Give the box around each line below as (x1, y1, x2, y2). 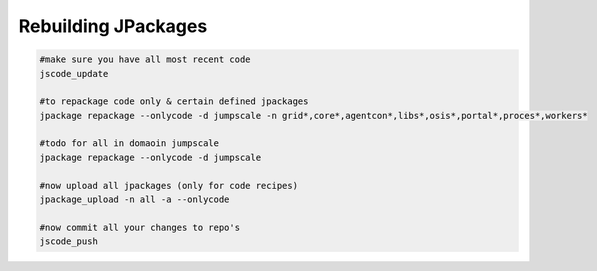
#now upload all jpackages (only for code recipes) (39, 180, 299, 191)
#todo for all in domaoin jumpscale (39, 138, 220, 149)
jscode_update (39, 68, 109, 79)
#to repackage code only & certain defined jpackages (39, 96, 309, 107)
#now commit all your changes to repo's (39, 221, 240, 233)
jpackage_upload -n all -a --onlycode (39, 194, 230, 205)
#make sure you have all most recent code (39, 54, 251, 65)
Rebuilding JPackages (18, 15, 208, 37)
